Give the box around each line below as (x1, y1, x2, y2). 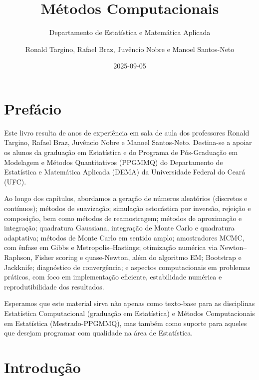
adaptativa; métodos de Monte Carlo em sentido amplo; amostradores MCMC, (4, 232, 245, 242)
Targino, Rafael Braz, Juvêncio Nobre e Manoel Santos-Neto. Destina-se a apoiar (4, 137, 252, 147)
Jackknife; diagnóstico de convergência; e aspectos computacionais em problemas (4, 261, 251, 272)
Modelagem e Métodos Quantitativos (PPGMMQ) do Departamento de (4, 156, 223, 167)
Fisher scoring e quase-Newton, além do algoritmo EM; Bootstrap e (34, 251, 242, 262)
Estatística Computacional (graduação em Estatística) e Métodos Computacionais (4, 307, 255, 318)
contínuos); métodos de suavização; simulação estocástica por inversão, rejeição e (4, 203, 251, 213)
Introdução (4, 356, 81, 377)
